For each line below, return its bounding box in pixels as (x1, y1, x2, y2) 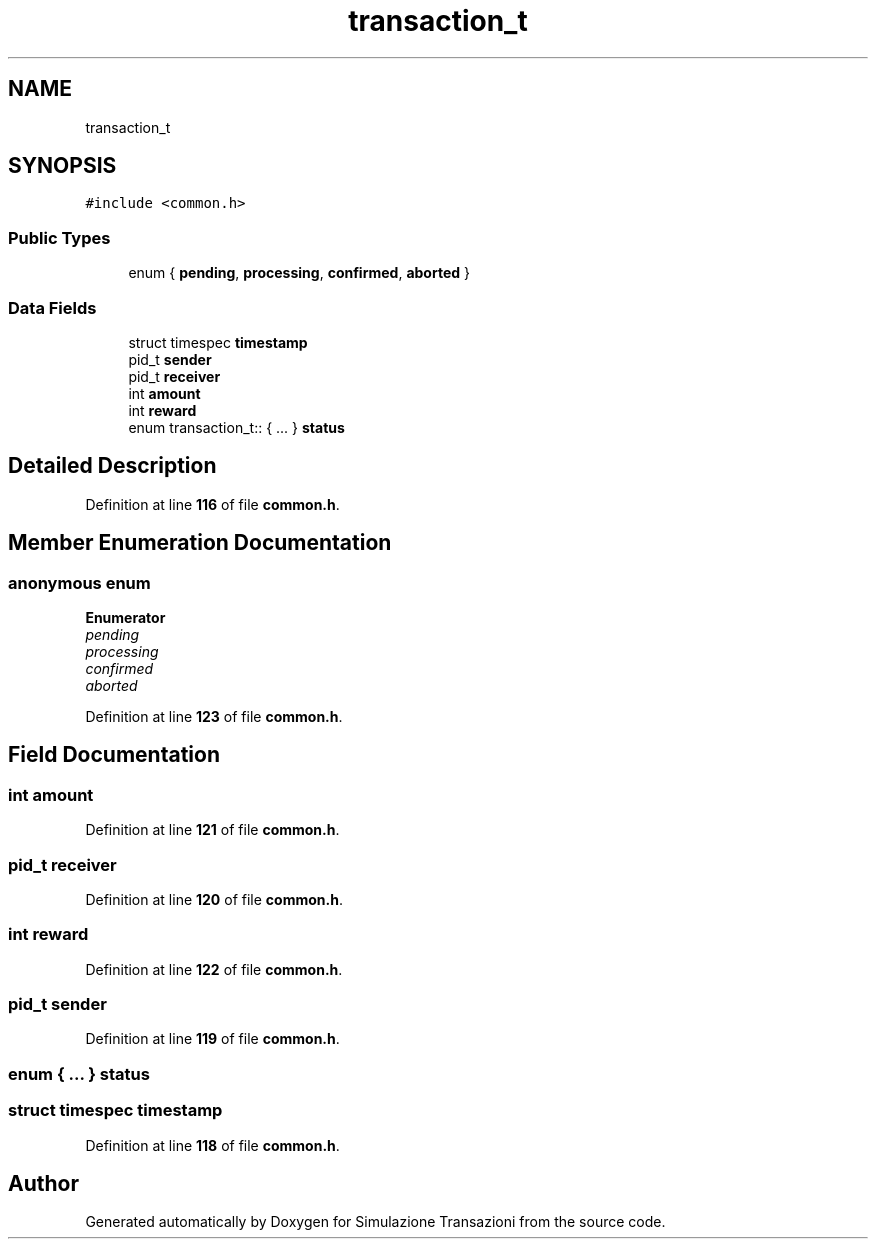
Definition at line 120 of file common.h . (85, 890, 343, 908)
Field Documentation (8, 742, 220, 768)
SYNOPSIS (8, 153, 117, 179)
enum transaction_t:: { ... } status (128, 418, 345, 436)
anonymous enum (8, 572, 151, 593)
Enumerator (85, 609, 166, 626)
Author (8, 1171, 79, 1197)
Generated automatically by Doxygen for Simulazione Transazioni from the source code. (85, 1213, 666, 1231)
